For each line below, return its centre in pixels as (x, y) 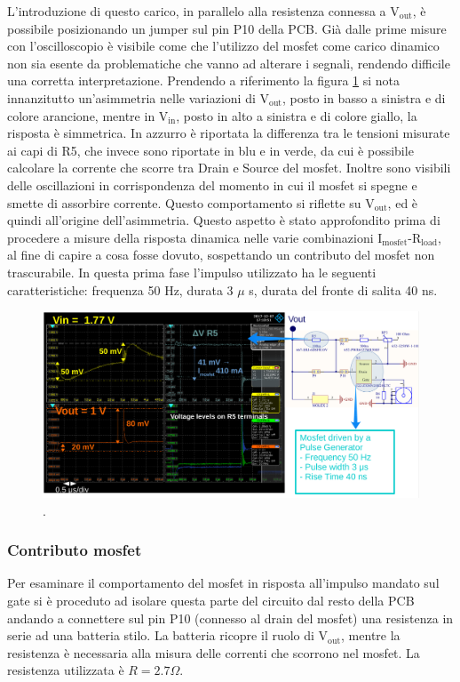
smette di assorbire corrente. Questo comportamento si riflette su (184, 202)
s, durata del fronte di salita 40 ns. (343, 289)
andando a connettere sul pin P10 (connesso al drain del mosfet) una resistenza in (230, 618)
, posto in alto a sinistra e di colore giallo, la (297, 115)
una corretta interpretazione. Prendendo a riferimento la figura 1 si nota (204, 80)
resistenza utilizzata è (66, 670)
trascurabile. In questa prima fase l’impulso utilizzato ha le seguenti (192, 272)
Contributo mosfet (75, 550)
